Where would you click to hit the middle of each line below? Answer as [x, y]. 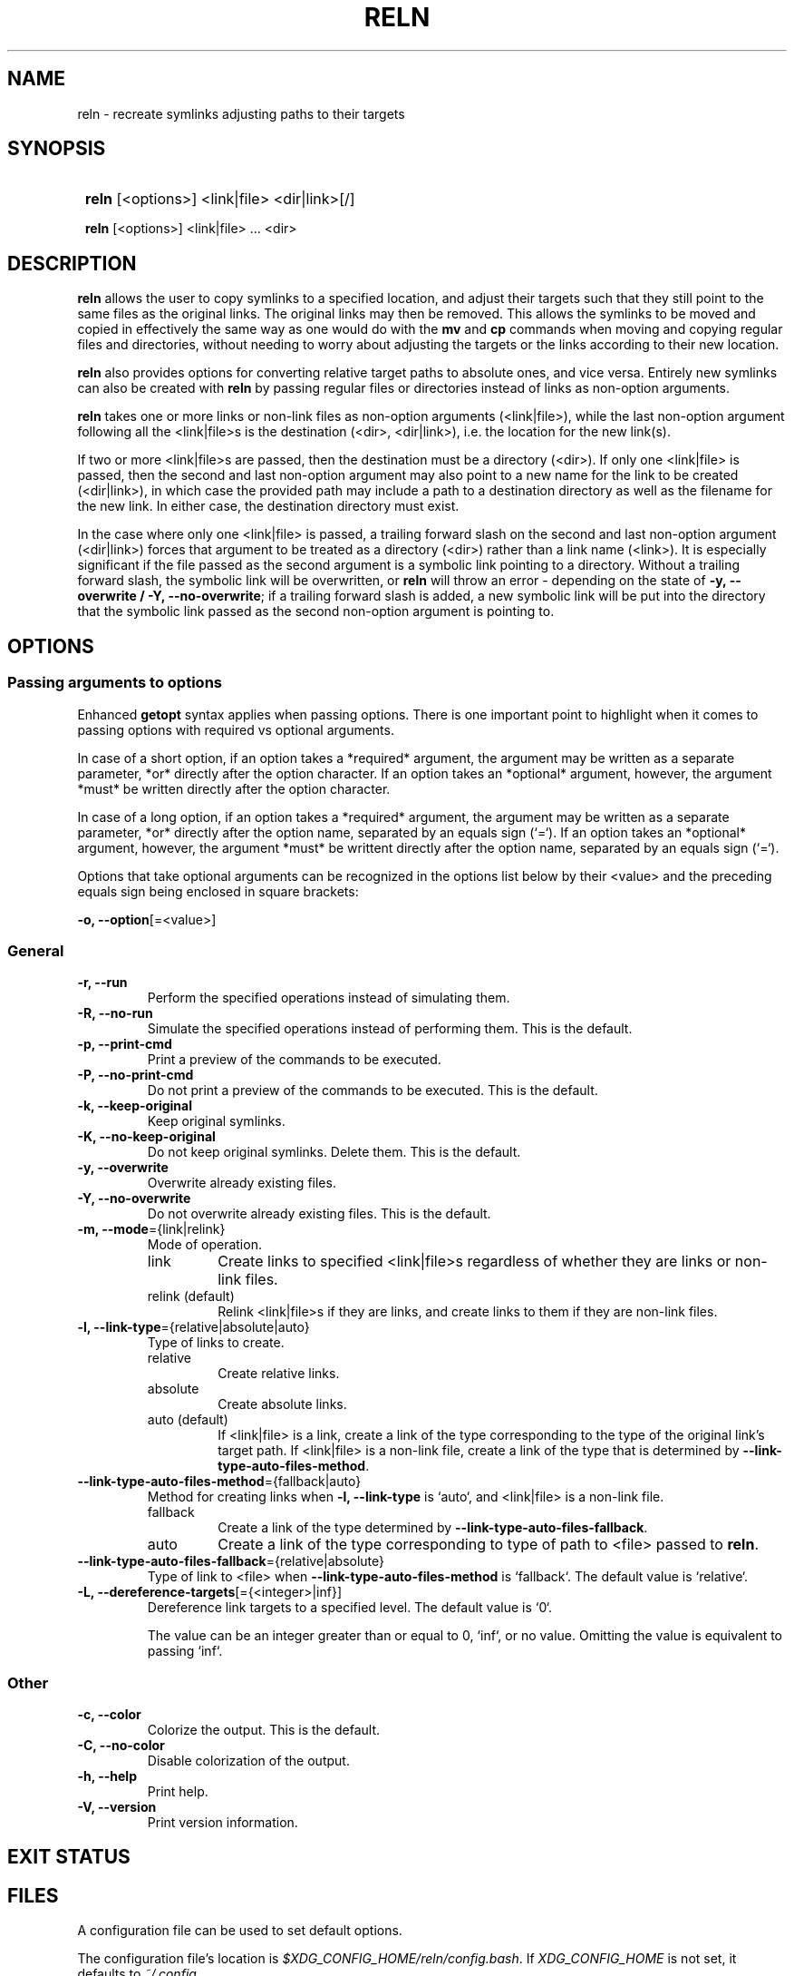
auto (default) [188, 1420]
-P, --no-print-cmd [136, 1075]
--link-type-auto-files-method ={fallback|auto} [219, 1482]
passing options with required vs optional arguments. [236, 729]
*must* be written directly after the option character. [234, 788]
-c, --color [109, 1714]
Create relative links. [279, 1374]
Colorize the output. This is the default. [263, 1730]
